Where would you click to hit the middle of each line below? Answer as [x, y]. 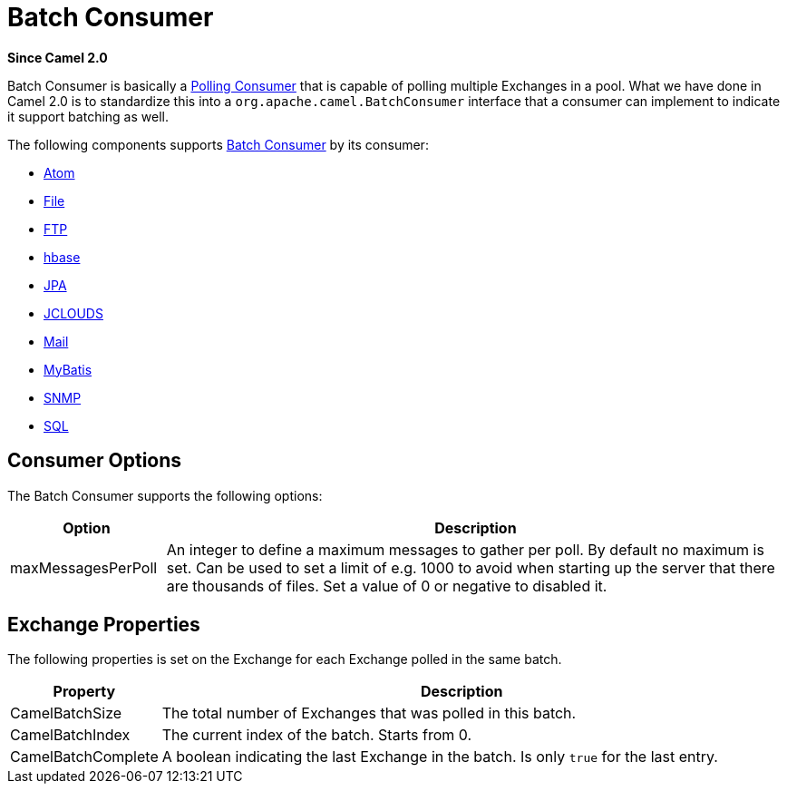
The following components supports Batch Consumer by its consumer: [218, 144]
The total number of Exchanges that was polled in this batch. [369, 713]
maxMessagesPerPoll [84, 567]
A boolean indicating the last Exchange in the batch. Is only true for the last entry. [440, 757]
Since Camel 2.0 [58, 57]
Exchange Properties [104, 625]
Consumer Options [95, 461]
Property [84, 692]
